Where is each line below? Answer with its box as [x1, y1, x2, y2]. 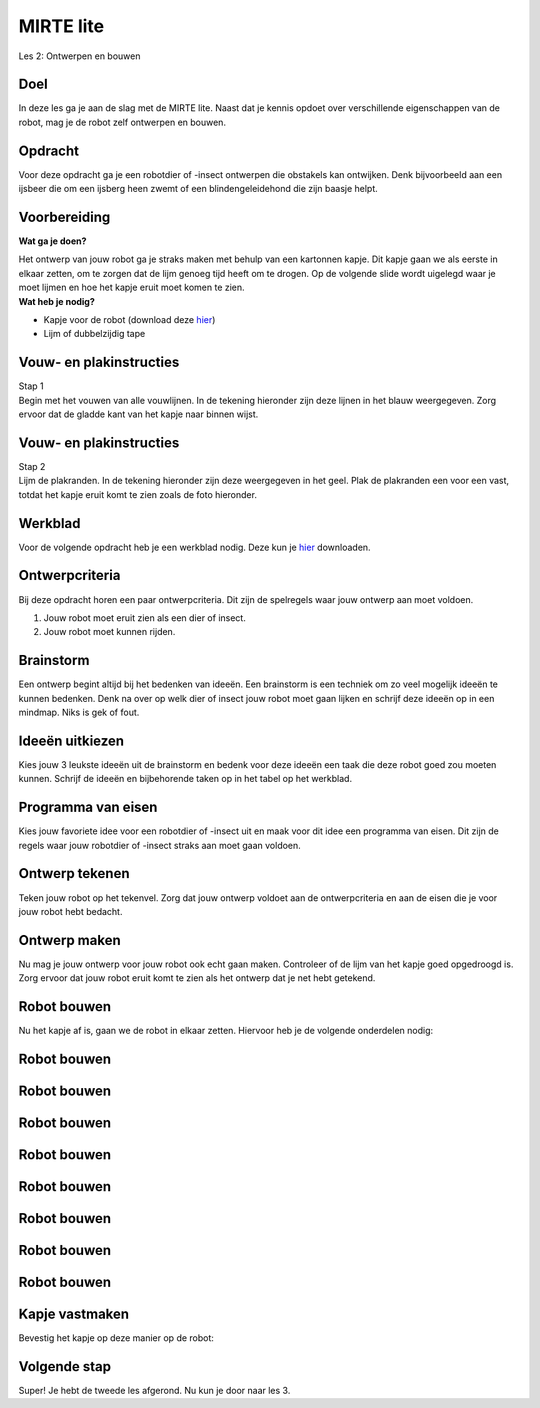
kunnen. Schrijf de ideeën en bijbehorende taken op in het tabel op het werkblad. [18, 773, 353, 785]
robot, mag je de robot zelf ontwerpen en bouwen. [18, 116, 227, 128]
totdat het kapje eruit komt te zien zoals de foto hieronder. [18, 488, 257, 500]
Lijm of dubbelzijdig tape [43, 328, 146, 340]
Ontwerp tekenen [18, 865, 130, 882]
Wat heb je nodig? [18, 295, 95, 307]
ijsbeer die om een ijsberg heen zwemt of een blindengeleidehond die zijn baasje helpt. [18, 183, 379, 195]
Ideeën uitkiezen [18, 732, 125, 749]
